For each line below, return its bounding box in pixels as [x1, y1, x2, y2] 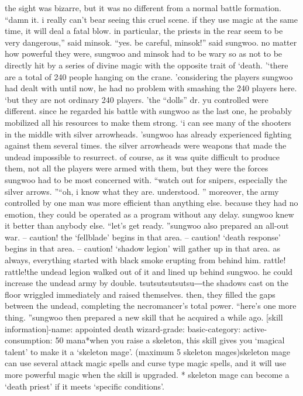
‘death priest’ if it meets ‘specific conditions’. [5, 380, 164, 392]
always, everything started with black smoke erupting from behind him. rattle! [5, 254, 286, 266]
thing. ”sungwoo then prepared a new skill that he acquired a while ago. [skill [5, 311, 283, 323]
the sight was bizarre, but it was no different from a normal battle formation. [5, 2, 281, 13]
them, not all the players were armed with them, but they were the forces [5, 162, 268, 174]
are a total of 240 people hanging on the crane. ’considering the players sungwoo [5, 70, 293, 82]
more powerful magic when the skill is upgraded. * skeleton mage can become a [5, 369, 290, 380]
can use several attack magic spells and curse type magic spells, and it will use [5, 357, 286, 369]
